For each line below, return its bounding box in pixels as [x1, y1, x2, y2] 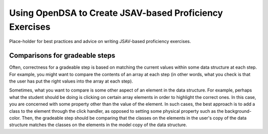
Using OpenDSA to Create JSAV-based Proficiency [9, 7, 223, 18]
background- [224, 108, 252, 114]
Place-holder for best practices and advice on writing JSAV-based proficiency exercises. [9, 39, 191, 45]
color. [9, 115, 21, 121]
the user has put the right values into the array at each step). [9, 78, 134, 84]
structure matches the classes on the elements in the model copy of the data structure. [9, 122, 187, 128]
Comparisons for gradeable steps [9, 51, 116, 60]
